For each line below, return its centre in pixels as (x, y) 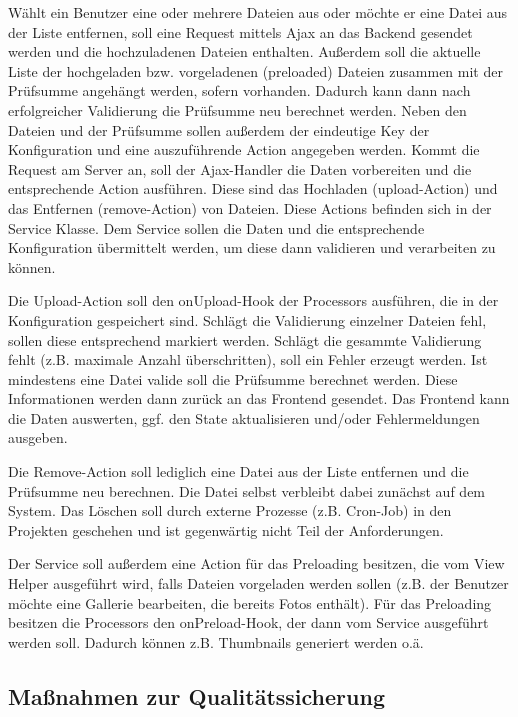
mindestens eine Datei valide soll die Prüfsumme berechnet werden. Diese (233, 378)
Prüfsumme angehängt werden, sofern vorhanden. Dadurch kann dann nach (239, 90)
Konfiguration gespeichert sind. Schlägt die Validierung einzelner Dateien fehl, (247, 319)
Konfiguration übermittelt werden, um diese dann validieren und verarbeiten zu (252, 247)
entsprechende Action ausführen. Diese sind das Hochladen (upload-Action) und (253, 188)
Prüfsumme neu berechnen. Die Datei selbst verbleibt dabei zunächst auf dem (247, 490)
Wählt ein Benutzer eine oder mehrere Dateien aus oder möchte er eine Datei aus (258, 12)
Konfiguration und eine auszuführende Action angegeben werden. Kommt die (244, 149)
